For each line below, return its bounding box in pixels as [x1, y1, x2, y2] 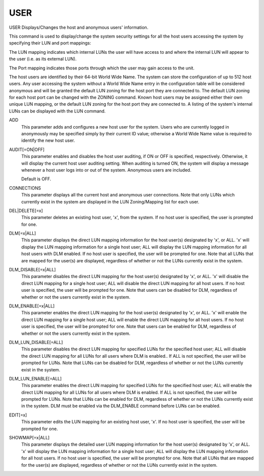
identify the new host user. [21, 137, 75, 144]
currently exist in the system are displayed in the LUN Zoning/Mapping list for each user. [21, 198, 199, 205]
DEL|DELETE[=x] [9, 208, 44, 214]
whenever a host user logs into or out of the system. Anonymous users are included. [21, 167, 192, 173]
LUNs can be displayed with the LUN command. [9, 108, 106, 114]
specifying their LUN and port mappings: [9, 40, 91, 46]
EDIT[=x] [9, 412, 27, 418]
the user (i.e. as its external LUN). [9, 56, 77, 62]
